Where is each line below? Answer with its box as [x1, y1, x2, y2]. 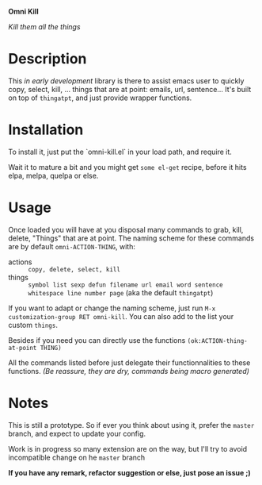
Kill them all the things [8, 22, 81, 31]
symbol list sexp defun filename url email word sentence [28, 281, 223, 289]
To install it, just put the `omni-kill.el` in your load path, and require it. [8, 147, 232, 156]
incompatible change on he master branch [8, 452, 146, 462]
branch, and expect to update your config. [8, 429, 146, 438]
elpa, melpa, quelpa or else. [8, 171, 99, 180]
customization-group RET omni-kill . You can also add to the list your [8, 311, 234, 321]
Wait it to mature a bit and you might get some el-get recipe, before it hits [8, 162, 247, 171]
